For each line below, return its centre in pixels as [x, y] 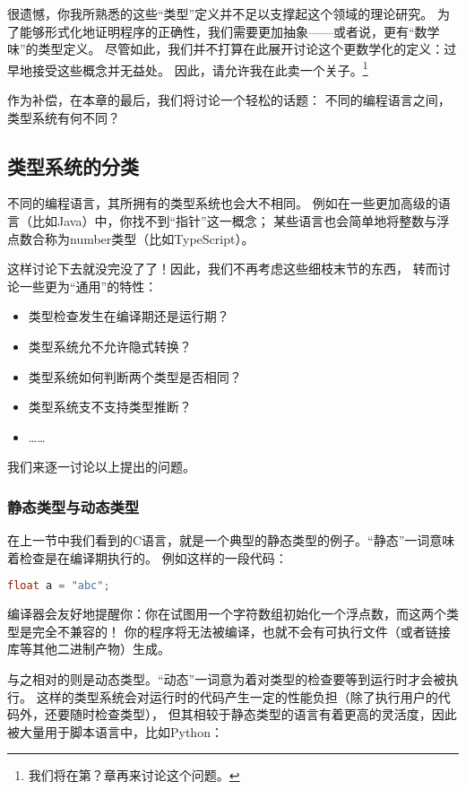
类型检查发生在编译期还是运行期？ [129, 316]
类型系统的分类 [73, 165]
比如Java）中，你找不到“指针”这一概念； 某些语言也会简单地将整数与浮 [241, 221]
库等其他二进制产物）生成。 [89, 649]
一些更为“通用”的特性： [88, 286]
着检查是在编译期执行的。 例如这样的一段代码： [147, 557]
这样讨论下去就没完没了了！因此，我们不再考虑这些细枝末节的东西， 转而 [223, 269]
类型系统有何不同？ [64, 117]
